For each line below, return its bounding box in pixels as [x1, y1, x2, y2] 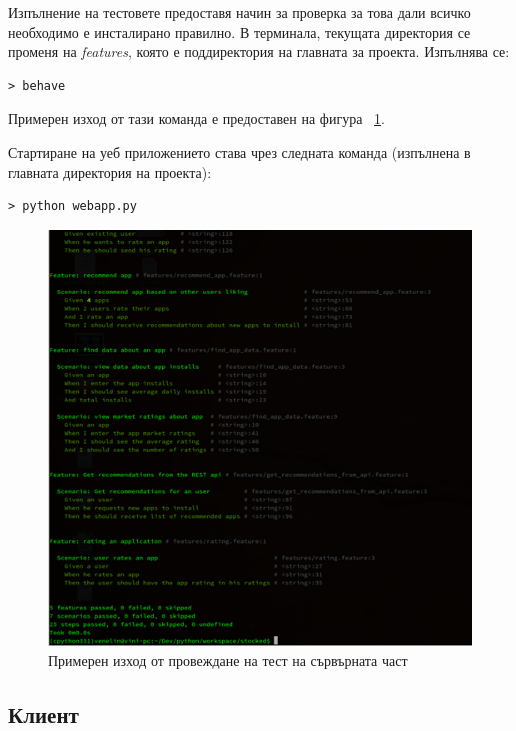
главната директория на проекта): [8, 161, 212, 182]
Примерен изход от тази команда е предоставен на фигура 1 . [8, 108, 385, 129]
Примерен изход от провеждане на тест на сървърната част [48, 649, 408, 670]
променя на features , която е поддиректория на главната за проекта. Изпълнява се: [8, 41, 510, 62]
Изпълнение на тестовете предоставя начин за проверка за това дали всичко [8, 2, 471, 22]
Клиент [8, 698, 79, 729]
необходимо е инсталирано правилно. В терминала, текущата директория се [8, 21, 471, 42]
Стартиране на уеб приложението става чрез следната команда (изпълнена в [8, 141, 471, 162]
